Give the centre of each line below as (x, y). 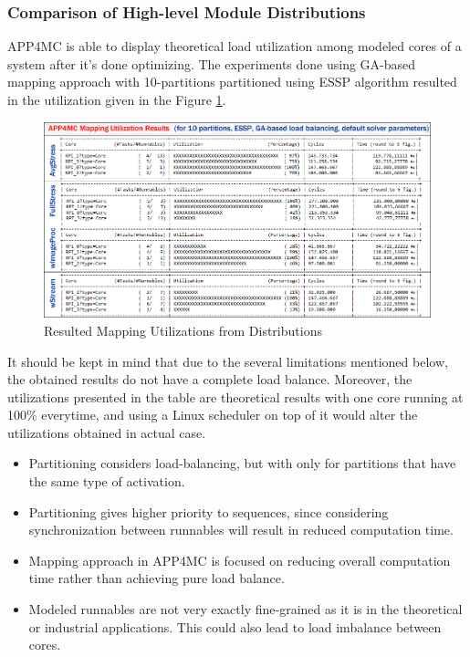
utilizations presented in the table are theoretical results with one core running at (235, 396)
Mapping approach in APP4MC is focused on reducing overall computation (240, 560)
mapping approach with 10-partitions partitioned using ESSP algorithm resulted (232, 82)
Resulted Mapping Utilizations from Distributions (183, 330)
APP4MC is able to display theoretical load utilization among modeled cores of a (235, 46)
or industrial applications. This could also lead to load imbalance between (235, 626)
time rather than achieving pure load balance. (157, 578)
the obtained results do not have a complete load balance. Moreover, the (210, 379)
